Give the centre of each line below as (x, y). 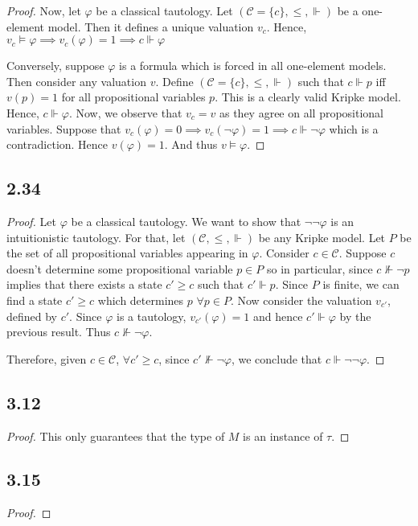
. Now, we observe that (125, 112)
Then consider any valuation (76, 81)
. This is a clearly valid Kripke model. (308, 97)
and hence (278, 316)
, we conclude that (277, 358)
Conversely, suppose (55, 66)
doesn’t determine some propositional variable (120, 268)
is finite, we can (361, 284)
